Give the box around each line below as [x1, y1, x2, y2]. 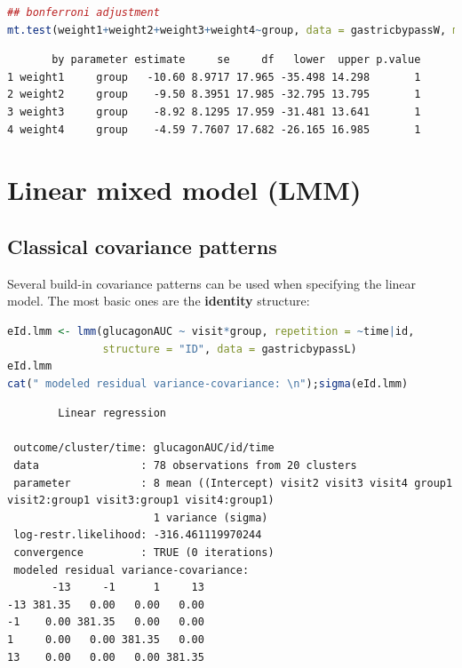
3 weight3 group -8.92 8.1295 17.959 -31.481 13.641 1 [7, 105, 421, 118]
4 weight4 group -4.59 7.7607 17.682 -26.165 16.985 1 [7, 123, 421, 136]
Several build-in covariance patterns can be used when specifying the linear [7, 274, 417, 292]
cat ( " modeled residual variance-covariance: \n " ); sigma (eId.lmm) [7, 377, 409, 390]
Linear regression [58, 407, 166, 420]
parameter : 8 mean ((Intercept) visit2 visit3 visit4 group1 [13, 476, 453, 489]
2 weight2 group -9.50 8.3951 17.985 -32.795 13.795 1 [7, 88, 421, 101]
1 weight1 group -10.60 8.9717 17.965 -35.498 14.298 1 [7, 70, 421, 83]
